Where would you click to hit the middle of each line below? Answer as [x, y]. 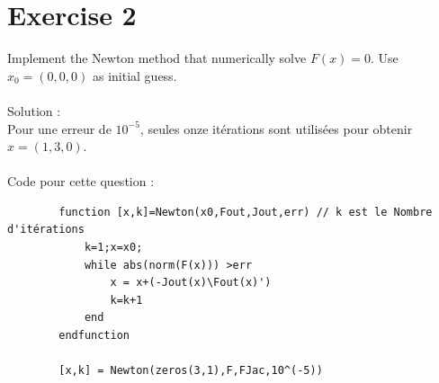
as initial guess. [134, 75]
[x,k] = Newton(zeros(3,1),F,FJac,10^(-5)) [191, 371]
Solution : [34, 110]
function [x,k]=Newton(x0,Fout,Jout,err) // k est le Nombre [246, 212]
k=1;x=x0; [113, 248]
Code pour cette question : [81, 181]
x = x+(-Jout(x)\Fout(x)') [191, 283]
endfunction [94, 336]
